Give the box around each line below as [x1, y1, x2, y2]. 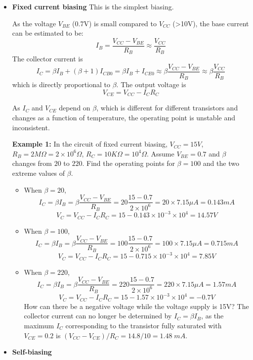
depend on [59, 103, 90, 113]
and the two [203, 158, 239, 168]
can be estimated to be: [12, 28, 84, 38]
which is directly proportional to [12, 79, 110, 90]
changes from [12, 158, 52, 168]
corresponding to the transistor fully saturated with [65, 320, 222, 330]
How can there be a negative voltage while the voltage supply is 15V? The [24, 301, 249, 311]
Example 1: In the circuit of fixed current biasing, [12, 139, 168, 149]
